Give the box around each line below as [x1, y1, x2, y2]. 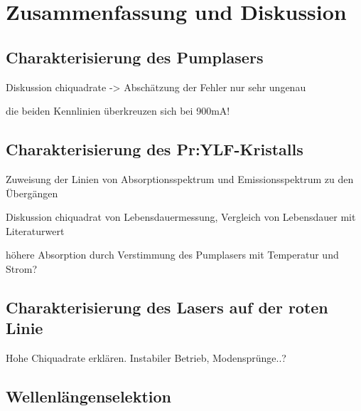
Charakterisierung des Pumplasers [6, 46, 264, 68]
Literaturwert [6, 223, 65, 238]
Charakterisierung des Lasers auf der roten [6, 296, 328, 318]
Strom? [6, 261, 37, 276]
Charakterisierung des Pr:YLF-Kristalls [6, 138, 303, 160]
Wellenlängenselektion [6, 385, 172, 407]
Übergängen [6, 185, 58, 200]
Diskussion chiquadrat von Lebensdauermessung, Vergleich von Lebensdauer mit [6, 209, 356, 224]
